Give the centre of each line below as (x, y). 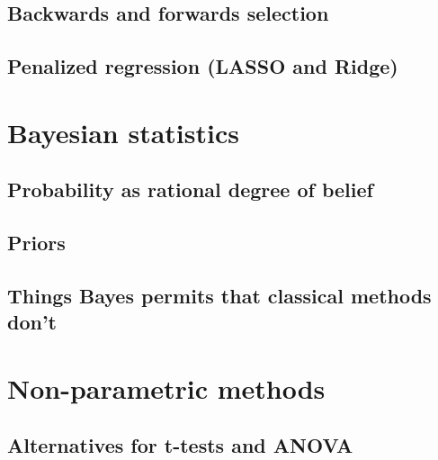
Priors (36, 243)
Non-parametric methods (166, 388)
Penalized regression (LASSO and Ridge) (203, 66)
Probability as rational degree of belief (190, 189)
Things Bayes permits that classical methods (219, 295)
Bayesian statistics (123, 132)
